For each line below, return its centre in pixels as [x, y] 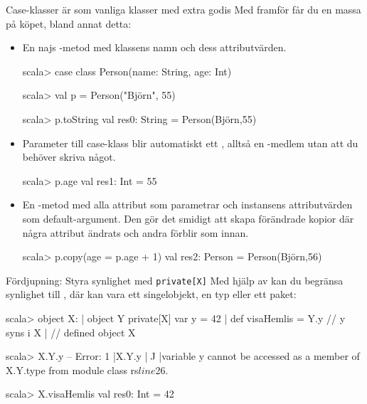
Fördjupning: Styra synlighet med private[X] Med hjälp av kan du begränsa [175, 280]
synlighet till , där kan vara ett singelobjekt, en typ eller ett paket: [151, 294]
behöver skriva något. [69, 157]
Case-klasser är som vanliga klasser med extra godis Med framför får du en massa [183, 9]
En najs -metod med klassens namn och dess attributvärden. [154, 47]
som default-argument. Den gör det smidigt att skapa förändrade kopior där [188, 218]
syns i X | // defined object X [71, 332]
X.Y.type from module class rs [72, 370]
